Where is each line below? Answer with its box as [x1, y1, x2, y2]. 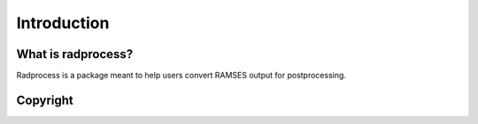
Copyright [16, 92, 74, 107]
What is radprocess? [16, 47, 134, 62]
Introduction [16, 13, 110, 33]
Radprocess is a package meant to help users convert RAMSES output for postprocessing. [16, 70, 347, 81]
